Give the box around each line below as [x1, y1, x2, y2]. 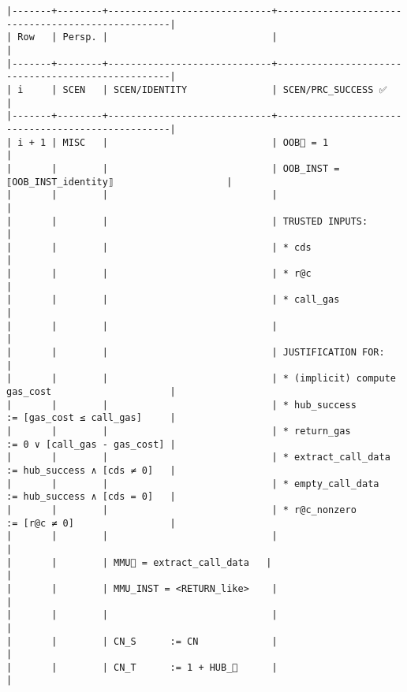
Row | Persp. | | [17, 32, 278, 43]
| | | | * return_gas [6, 426, 351, 437]
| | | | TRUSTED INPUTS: [6, 215, 368, 227]
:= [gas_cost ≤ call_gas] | [6, 412, 176, 424]
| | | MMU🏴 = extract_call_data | [6, 556, 272, 568]
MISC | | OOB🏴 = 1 [62, 136, 329, 148]
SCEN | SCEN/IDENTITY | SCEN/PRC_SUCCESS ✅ [62, 84, 387, 95]
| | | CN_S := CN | [6, 635, 278, 647]
